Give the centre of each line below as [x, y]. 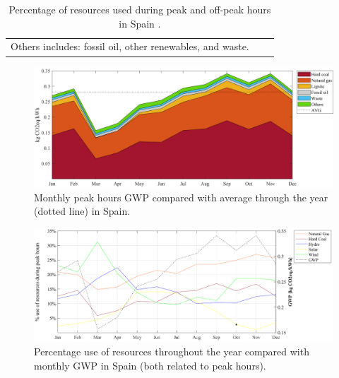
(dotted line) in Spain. [82, 211]
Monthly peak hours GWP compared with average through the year [181, 197]
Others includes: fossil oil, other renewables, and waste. [130, 46]
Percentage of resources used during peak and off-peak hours [140, 9]
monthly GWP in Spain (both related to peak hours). [150, 365]
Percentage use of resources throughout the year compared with [172, 352]
